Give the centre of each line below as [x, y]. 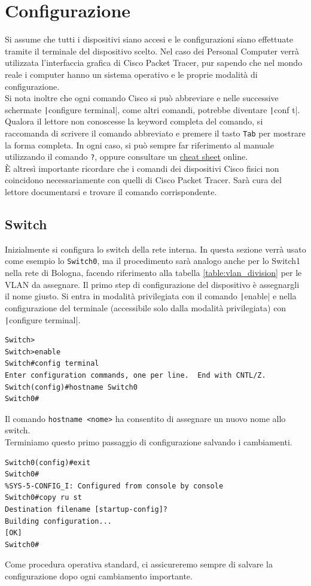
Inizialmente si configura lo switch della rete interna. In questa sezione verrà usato [155, 249]
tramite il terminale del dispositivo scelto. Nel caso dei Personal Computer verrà [152, 51]
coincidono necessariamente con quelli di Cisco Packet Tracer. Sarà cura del [143, 180]
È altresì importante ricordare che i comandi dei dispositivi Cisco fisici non [142, 168]
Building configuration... [58, 521]
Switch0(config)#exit [48, 462]
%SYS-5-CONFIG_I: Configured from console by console [114, 486]
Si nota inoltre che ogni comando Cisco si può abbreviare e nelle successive [142, 98]
